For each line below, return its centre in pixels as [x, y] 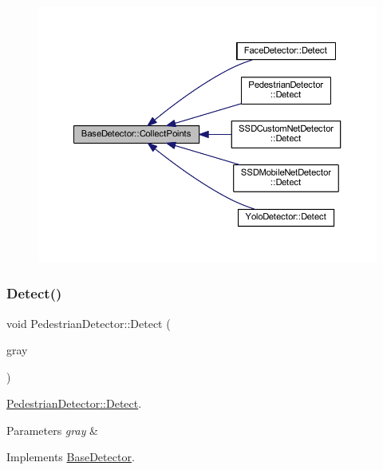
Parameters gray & [53, 430]
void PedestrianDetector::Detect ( [89, 323]
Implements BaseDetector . [71, 457]
